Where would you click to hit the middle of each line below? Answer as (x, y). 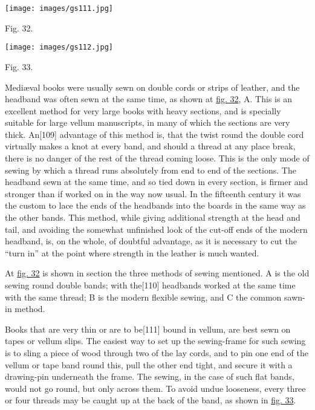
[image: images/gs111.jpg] (59, 8)
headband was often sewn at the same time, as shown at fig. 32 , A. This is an (148, 99)
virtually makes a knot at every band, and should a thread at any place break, (150, 146)
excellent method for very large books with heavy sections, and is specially (143, 110)
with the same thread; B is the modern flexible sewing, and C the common (143, 297)
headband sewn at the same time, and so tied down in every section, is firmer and (157, 182)
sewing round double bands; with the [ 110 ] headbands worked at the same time (150, 285)
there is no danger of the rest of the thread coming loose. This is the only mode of (157, 158)
